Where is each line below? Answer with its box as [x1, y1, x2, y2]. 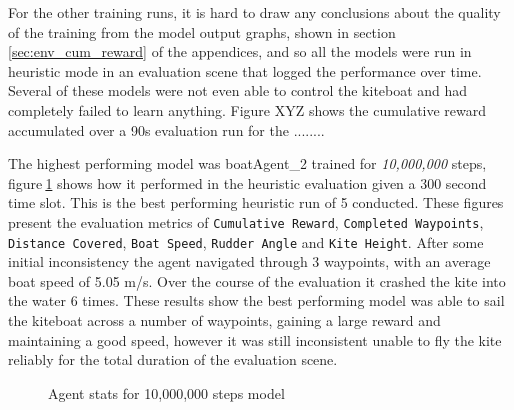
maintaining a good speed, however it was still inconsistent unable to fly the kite [8, 329, 502, 350]
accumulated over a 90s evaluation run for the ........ [8, 119, 325, 140]
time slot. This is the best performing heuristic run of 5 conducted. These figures [8, 192, 504, 213]
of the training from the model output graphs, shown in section [8, 21, 396, 42]
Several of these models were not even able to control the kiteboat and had [8, 80, 468, 101]
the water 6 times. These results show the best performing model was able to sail [8, 290, 505, 311]
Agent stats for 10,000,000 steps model [48, 382, 285, 403]
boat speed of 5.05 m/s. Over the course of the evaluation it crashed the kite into [8, 270, 506, 291]
